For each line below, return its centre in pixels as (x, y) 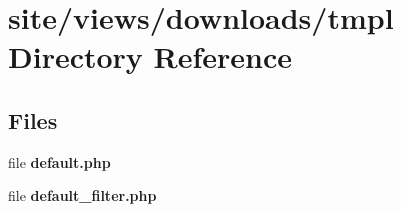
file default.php (59, 161)
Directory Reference (150, 56)
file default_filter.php (82, 195)
